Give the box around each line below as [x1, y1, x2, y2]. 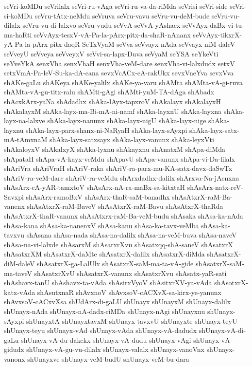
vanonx [4, 353, 25, 364]
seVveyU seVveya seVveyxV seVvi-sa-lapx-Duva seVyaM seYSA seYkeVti [4, 48, 218, 58]
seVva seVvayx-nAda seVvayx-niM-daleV [117, 39, 235, 49]
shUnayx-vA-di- [199, 325, 246, 335]
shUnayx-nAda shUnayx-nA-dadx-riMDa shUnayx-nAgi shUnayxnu [4, 306, 205, 316]
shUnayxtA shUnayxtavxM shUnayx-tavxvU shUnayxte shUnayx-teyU [26, 315, 237, 326]
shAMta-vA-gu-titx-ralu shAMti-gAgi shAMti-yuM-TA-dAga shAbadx [4, 87, 215, 97]
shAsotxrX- [214, 277, 248, 288]
